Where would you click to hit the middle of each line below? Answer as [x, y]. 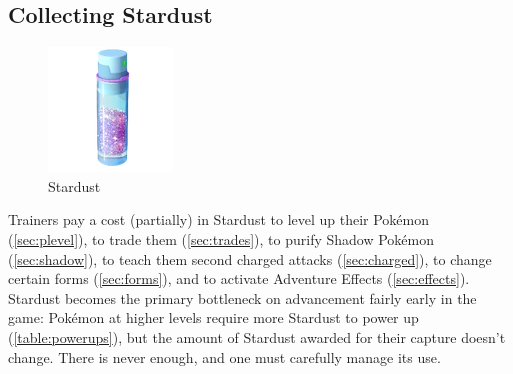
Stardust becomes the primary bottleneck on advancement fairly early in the [242, 297]
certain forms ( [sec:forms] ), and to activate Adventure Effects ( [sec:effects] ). [239, 278]
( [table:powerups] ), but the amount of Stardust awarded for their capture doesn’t [257, 336]
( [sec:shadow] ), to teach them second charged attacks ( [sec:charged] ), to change [250, 258]
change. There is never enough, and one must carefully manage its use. [224, 356]
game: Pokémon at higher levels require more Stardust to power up [213, 317]
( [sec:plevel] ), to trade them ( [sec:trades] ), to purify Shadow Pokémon [221, 238]
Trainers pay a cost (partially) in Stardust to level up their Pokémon [219, 219]
